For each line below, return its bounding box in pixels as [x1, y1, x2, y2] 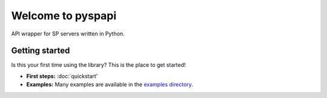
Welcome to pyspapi [11, 9, 117, 22]
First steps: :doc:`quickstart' [26, 72, 98, 79]
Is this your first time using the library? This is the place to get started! [11, 61, 186, 69]
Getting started [11, 46, 70, 56]
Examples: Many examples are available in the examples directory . [26, 81, 193, 88]
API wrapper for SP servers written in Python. [11, 30, 125, 37]
